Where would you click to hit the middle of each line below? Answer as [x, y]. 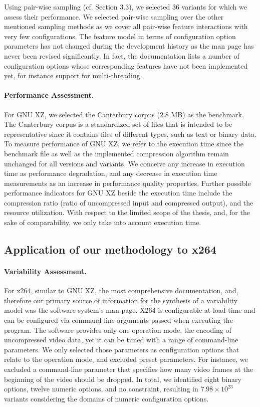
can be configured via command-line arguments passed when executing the [118, 320]
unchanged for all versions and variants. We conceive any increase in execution [124, 163]
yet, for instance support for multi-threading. [73, 75]
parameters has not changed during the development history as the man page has [129, 46]
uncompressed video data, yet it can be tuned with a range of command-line [121, 340]
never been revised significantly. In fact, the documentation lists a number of [122, 55]
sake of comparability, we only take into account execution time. [103, 222]
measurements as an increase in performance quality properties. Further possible [127, 183]
